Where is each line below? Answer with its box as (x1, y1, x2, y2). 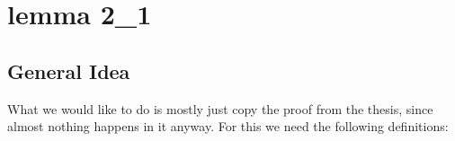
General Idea (7, 57, 130, 84)
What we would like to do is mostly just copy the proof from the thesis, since (7, 99, 433, 118)
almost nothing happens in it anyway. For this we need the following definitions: (7, 117, 449, 136)
